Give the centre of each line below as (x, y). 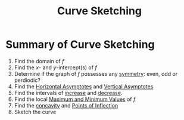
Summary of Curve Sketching (80, 44)
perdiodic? (27, 80)
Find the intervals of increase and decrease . (68, 93)
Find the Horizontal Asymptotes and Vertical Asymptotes (84, 86)
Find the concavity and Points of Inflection (66, 105)
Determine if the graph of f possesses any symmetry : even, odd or (96, 73)
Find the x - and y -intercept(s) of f (56, 67)
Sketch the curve (35, 112)
